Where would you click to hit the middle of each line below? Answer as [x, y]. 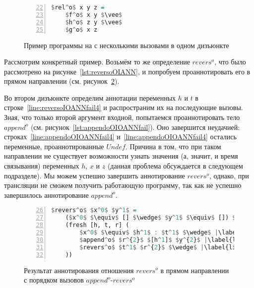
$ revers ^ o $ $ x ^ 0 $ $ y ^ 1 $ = [94, 210]
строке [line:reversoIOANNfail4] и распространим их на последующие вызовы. [124, 107]
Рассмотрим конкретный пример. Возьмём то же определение [97, 62]
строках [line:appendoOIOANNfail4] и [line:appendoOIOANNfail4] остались [120, 137]
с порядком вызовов [54, 280]
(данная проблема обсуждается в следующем [175, 166]
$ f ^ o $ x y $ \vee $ [94, 15]
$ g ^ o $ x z [81, 29]
